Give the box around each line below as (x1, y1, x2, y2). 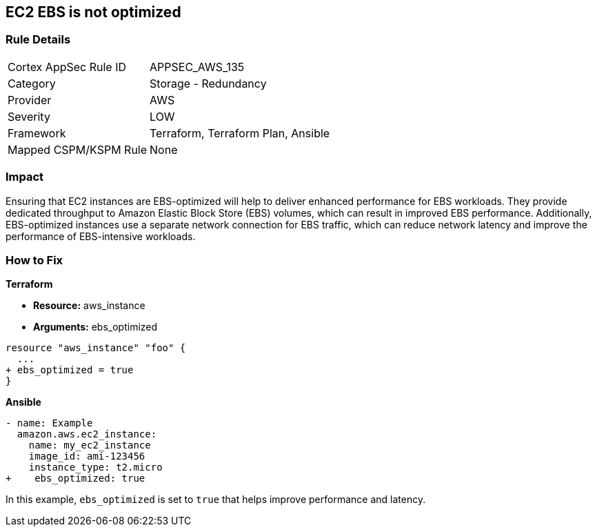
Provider (8, 92, 52, 107)
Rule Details (6, 32, 71, 47)
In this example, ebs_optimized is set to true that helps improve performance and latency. (6, 493, 426, 506)
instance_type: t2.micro (28, 462, 163, 473)
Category (8, 76, 56, 90)
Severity (8, 109, 50, 124)
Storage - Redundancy (150, 76, 267, 90)
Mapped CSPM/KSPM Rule (8, 142, 148, 157)
